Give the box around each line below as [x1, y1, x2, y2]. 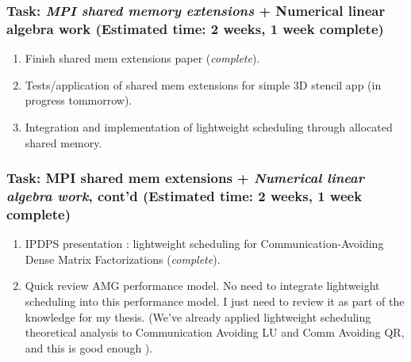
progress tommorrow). [25, 92, 133, 109]
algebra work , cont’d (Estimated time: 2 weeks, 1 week [6, 185, 363, 205]
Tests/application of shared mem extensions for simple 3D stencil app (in [25, 76, 382, 93]
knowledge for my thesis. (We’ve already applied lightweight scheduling [25, 308, 371, 325]
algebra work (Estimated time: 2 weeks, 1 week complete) [6, 18, 384, 38]
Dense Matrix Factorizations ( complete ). [25, 250, 221, 267]
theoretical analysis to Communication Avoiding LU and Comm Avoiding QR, [25, 324, 405, 341]
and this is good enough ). [25, 339, 153, 356]
